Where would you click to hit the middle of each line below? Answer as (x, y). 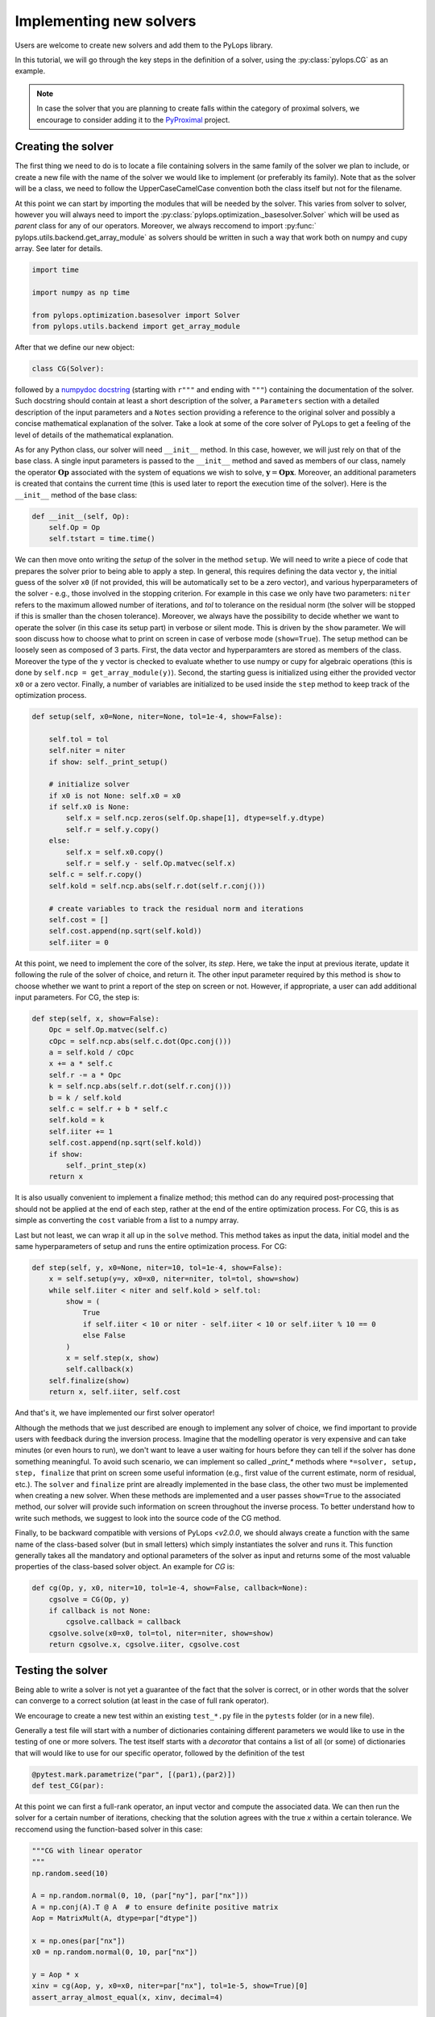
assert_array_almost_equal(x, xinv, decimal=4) (127, 1997)
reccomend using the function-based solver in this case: (109, 1829)
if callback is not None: (100, 1611)
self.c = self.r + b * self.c (108, 1109)
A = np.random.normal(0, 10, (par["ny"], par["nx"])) (140, 1896)
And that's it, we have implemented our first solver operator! (115, 1413)
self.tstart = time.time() (102, 539)
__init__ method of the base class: (76, 495)
